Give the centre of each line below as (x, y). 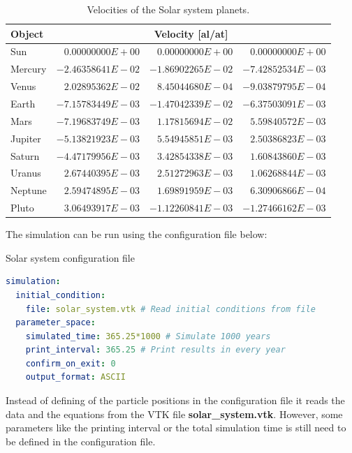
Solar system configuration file (70, 257)
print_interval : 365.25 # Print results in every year (155, 350)
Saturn (25, 155)
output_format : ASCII (75, 377)
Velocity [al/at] (191, 33)
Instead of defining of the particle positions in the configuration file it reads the (175, 400)
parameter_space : (56, 323)
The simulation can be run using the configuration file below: (137, 234)
